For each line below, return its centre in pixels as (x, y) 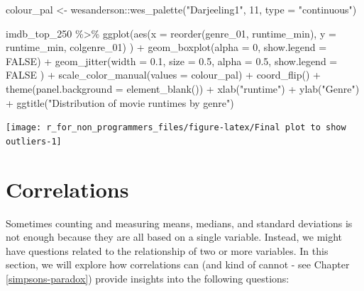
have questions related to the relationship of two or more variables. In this (167, 250)
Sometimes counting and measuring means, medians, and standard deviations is (179, 223)
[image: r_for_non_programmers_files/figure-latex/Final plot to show (176, 128)
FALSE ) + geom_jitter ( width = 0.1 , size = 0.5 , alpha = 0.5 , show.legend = (172, 61)
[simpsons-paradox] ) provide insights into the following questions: (148, 278)
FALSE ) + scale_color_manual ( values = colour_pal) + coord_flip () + (163, 75)
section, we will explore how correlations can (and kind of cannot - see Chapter (178, 264)
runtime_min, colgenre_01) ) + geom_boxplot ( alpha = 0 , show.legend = (166, 47)
